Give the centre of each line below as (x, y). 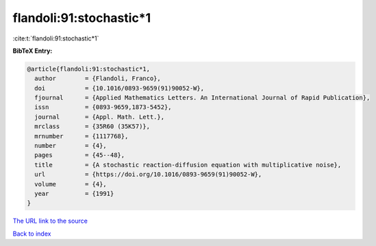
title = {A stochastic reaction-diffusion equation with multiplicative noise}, (188, 165)
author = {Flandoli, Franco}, (98, 78)
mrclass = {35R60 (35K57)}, (92, 126)
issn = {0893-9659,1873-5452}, (103, 107)
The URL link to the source (50, 221)
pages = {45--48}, (80, 155)
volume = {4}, (71, 184)
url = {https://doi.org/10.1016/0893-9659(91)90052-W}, (148, 174)
